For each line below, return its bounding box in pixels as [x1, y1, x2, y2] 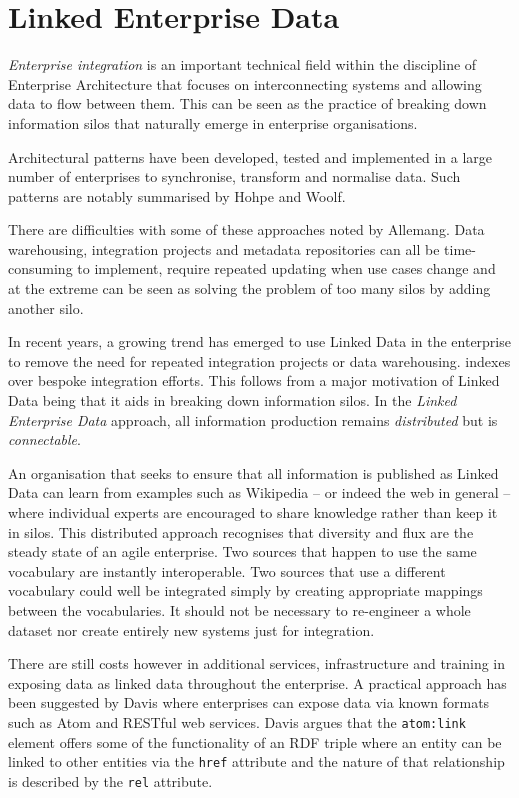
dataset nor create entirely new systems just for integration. [8, 619, 375, 640]
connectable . [8, 429, 81, 450]
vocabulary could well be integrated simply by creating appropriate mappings [8, 580, 483, 601]
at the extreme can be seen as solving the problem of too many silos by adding [8, 278, 491, 299]
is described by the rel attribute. [8, 770, 213, 791]
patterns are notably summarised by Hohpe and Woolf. [8, 185, 346, 206]
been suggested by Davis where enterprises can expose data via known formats [8, 692, 490, 713]
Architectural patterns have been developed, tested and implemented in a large [8, 146, 493, 167]
